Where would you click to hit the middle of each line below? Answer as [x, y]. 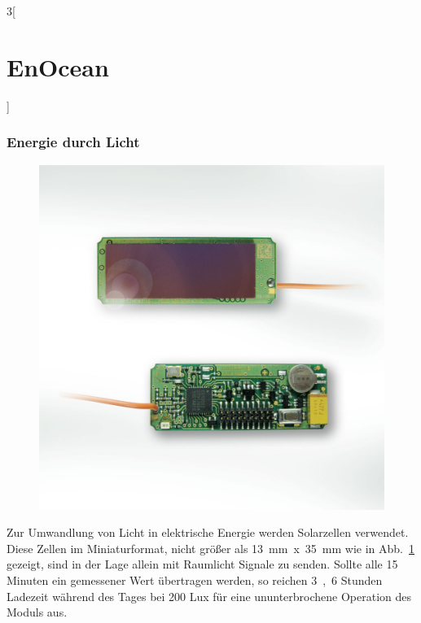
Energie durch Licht [73, 142]
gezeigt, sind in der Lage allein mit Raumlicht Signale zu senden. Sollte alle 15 [202, 564]
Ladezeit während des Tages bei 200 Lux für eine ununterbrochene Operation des [209, 596]
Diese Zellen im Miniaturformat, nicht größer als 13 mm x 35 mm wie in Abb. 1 [210, 548]
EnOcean [58, 66]
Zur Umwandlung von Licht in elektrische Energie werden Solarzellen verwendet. [208, 532]
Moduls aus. [37, 612]
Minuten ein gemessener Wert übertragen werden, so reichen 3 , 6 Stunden [195, 579]
